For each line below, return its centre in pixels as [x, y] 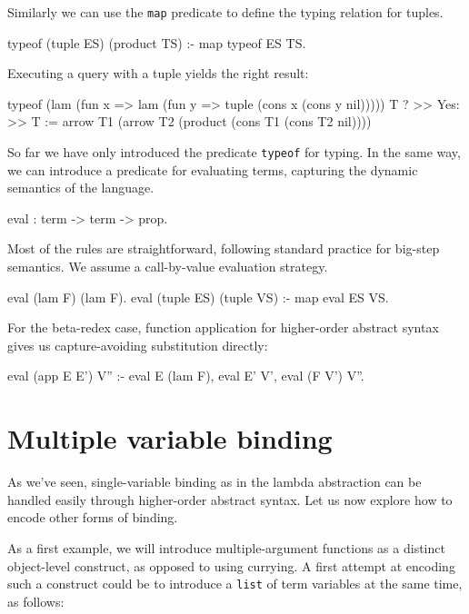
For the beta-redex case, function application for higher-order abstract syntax [223, 327]
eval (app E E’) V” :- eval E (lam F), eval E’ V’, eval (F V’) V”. [186, 376]
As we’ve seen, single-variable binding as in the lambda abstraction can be [215, 482]
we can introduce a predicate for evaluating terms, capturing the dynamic [213, 169]
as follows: [36, 601]
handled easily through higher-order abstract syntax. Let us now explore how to [230, 499]
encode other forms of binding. [93, 517]
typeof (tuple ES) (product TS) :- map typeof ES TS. [157, 42]
